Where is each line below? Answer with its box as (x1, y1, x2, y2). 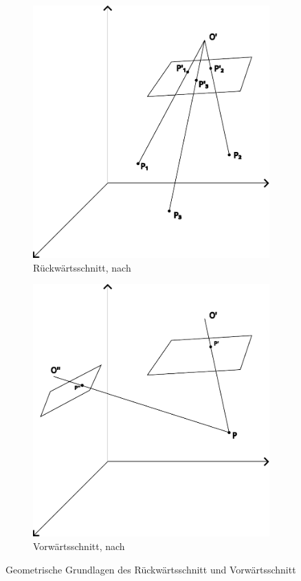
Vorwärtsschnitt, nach (33, 539, 125, 553)
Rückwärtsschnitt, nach (33, 260, 131, 274)
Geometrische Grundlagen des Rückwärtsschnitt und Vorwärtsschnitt (5, 562, 296, 576)
